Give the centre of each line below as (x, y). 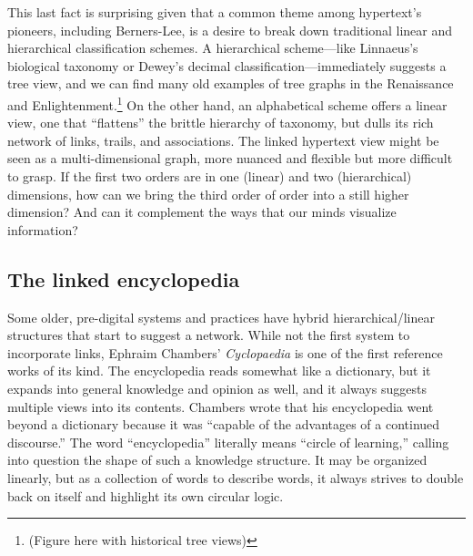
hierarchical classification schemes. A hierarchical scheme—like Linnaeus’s (213, 48)
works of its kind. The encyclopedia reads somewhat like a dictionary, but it (219, 371)
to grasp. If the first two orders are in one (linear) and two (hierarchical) (210, 176)
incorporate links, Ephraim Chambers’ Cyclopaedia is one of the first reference (225, 352)
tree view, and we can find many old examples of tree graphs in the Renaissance (231, 83)
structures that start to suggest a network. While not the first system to (209, 335)
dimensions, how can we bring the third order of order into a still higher (208, 194)
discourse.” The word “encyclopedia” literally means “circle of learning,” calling (228, 442)
